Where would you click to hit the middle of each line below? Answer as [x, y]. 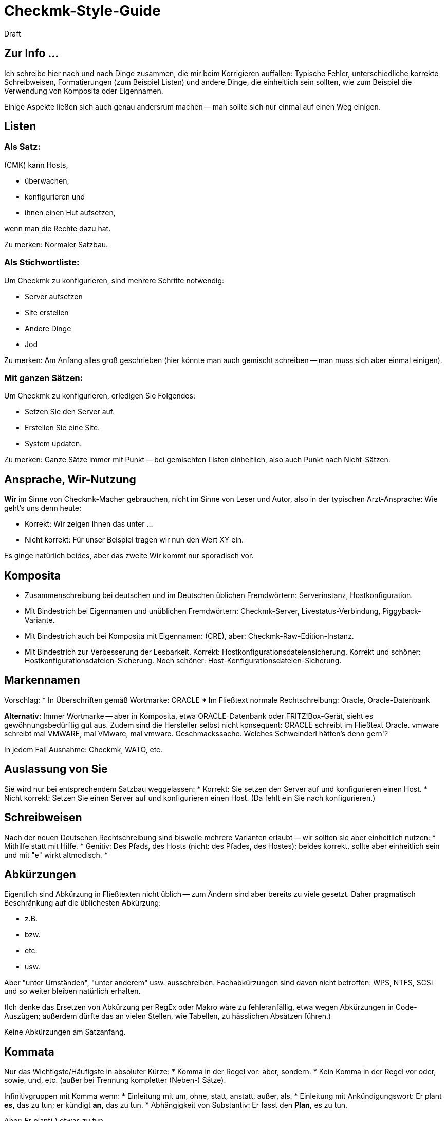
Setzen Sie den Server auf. [70, 412]
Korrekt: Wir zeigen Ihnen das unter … [89, 524]
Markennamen [42, 680]
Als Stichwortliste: [42, 263]
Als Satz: [22, 147]
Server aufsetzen [54, 296]
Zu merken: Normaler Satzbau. [56, 244]
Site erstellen [47, 312]
